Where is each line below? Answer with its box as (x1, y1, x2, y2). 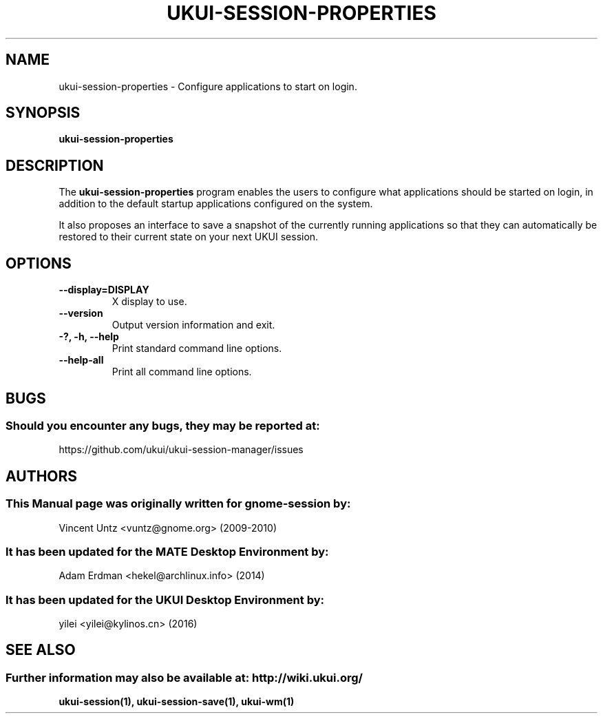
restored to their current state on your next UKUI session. (59, 231, 319, 243)
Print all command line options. (112, 366, 252, 378)
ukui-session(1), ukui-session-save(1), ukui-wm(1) (59, 696, 295, 708)
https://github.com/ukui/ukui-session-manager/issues (59, 444, 304, 456)
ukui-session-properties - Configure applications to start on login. (59, 80, 357, 92)
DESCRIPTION (6, 156, 104, 174)
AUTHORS (6, 467, 78, 485)
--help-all (59, 354, 104, 366)
